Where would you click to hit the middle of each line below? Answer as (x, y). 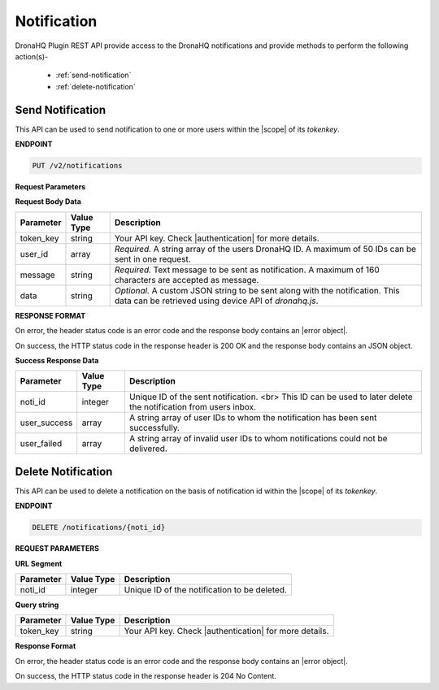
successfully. (154, 428)
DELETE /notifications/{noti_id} (99, 527)
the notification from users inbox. (192, 407)
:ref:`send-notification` (93, 75)
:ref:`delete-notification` (96, 86)
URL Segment (39, 563)
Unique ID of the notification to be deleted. (206, 589)
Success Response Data (57, 360)
